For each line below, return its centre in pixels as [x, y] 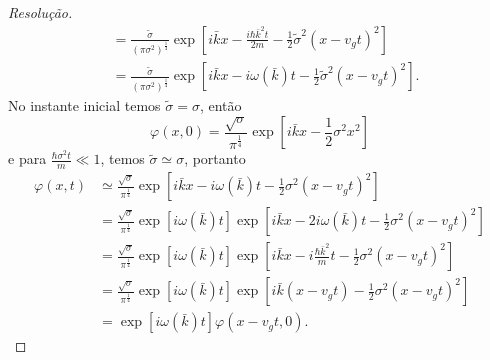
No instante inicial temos [84, 104]
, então [220, 104]
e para [27, 158]
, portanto [215, 158]
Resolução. [40, 12]
